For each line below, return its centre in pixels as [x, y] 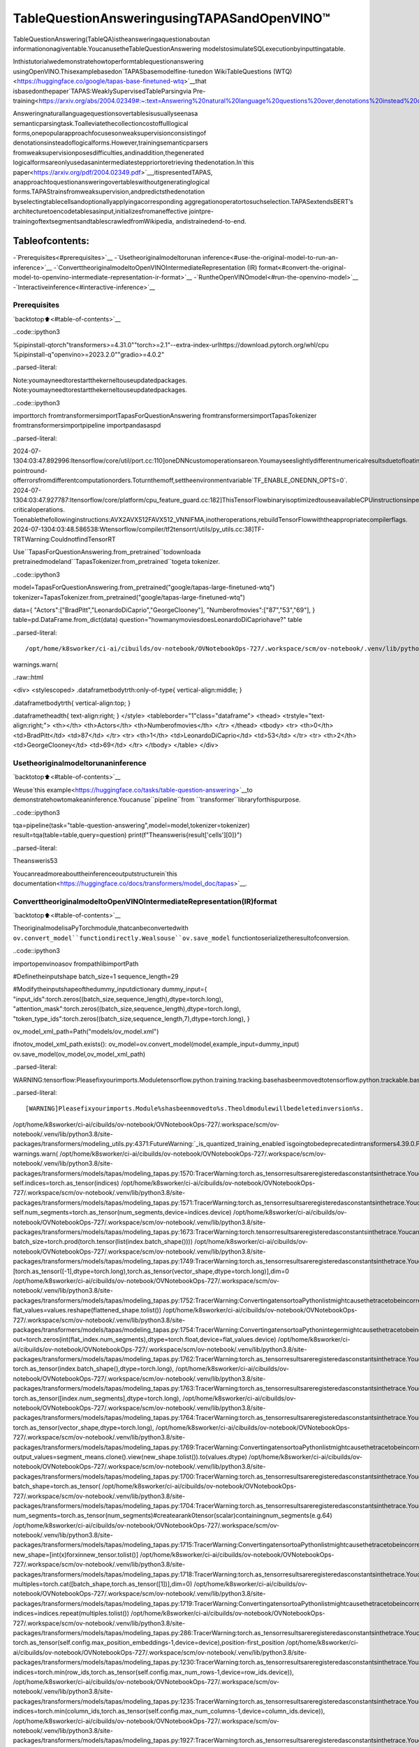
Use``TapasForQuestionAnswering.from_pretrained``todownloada [107, 552]
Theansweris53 [35, 861]
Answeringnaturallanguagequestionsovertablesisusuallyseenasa [105, 114]
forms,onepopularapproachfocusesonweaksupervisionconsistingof [110, 133]
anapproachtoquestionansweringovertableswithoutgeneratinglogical [111, 182]
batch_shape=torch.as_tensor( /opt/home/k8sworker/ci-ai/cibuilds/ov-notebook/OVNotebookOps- [155, 1486]
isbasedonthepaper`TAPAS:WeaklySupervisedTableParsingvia [102, 91]
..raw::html [28, 677]
